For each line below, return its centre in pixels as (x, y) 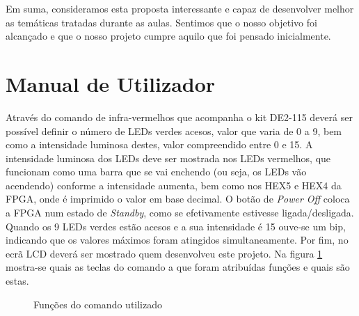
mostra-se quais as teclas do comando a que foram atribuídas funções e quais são (178, 267)
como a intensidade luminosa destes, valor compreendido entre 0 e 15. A (159, 144)
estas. (17, 281)
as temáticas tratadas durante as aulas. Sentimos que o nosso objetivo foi (161, 22)
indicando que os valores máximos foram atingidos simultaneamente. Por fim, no (177, 240)
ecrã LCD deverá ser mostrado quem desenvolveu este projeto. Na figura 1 (164, 253)
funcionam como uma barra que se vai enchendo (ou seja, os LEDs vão (156, 172)
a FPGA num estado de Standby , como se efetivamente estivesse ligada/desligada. (180, 213)
